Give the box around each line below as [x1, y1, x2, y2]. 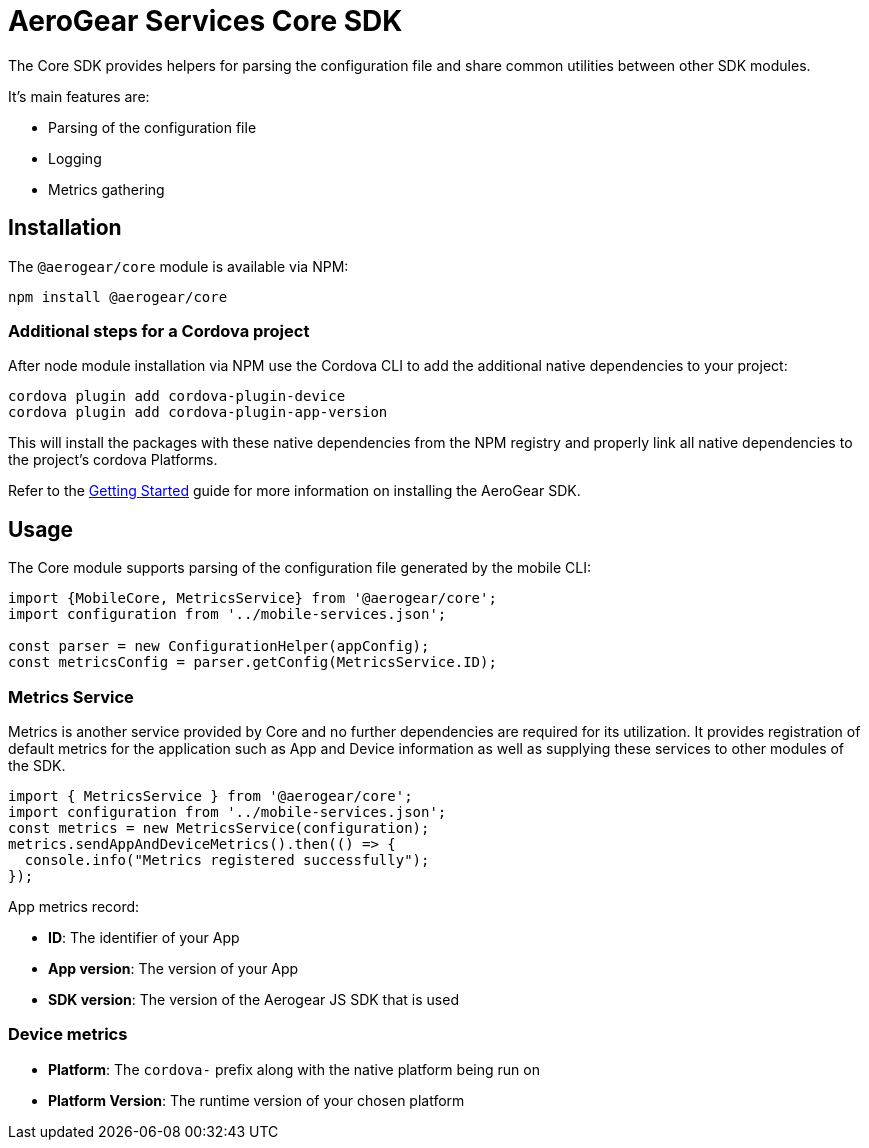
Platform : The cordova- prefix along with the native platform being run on [48, 1060, 540, 1078]
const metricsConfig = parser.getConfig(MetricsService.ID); [8, 654, 497, 671]
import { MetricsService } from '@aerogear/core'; [8, 787, 413, 804]
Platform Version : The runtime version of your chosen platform [48, 1091, 465, 1109]
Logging [48, 149, 102, 167]
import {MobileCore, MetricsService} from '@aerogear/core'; [8, 590, 497, 607]
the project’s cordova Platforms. [8, 451, 218, 469]
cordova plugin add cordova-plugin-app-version [8, 404, 388, 421]
